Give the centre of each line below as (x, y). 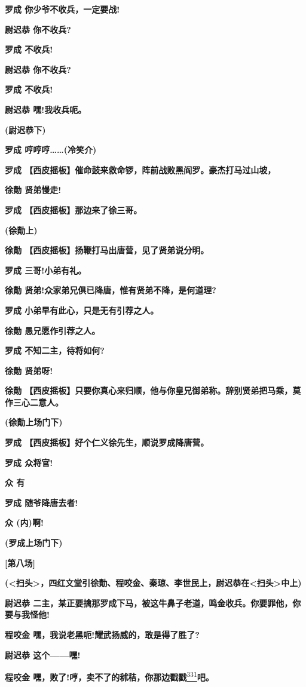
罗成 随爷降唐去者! (42, 502)
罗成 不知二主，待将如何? (55, 350)
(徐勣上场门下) (34, 422)
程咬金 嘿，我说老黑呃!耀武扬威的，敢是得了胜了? (102, 634)
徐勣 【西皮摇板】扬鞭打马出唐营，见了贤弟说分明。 (107, 250)
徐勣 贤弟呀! (29, 370)
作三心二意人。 (34, 402)
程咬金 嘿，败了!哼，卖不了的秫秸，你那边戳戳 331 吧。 (109, 676)
